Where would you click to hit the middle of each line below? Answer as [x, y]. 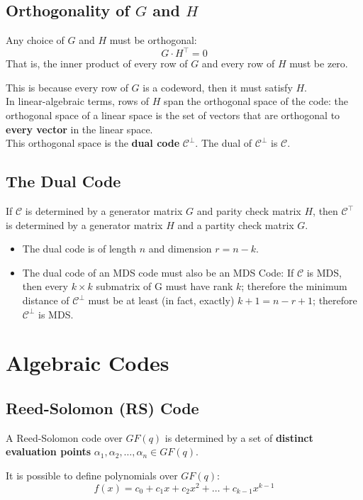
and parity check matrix [249, 211]
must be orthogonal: [153, 40]
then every [45, 286]
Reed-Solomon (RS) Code [102, 407]
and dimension [180, 249]
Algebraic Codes [88, 363]
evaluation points [49, 451]
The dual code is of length [79, 249]
